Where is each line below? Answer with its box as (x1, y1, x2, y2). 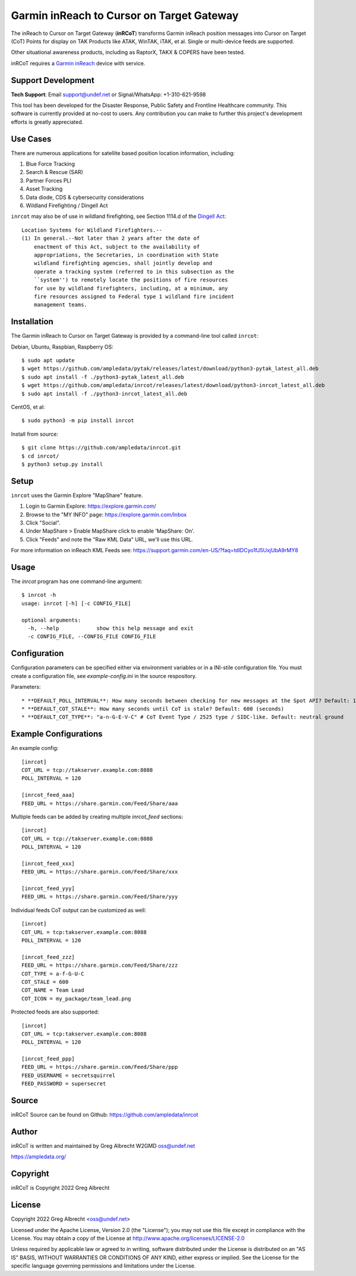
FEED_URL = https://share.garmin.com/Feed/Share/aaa (21, 800, 178, 807)
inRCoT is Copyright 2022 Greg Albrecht (11, 1185, 110, 1192)
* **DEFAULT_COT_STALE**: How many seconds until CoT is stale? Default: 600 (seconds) (21, 705, 285, 712)
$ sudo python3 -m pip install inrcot (21, 417, 135, 424)
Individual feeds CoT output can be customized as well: (11, 906, 147, 914)
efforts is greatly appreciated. (11, 118, 84, 125)
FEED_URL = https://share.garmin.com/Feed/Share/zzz (21, 962, 178, 969)
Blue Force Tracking (26, 160, 75, 167)
